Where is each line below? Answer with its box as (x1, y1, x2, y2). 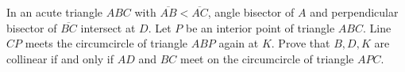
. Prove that (271, 35, 330, 51)
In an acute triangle (6, 4, 102, 20)
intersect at (80, 19, 136, 36)
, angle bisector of (207, 4, 295, 20)
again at (218, 35, 259, 51)
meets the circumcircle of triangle (25, 35, 188, 51)
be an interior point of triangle (185, 19, 335, 36)
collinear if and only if (6, 50, 114, 66)
